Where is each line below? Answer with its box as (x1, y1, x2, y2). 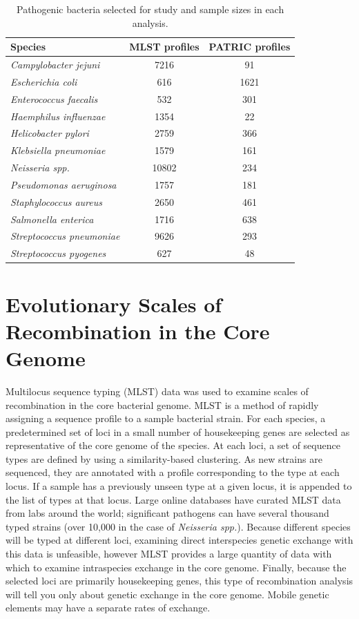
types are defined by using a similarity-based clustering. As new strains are (6, 451, 322, 466)
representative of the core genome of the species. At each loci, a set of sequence (6, 438, 340, 453)
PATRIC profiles (208, 39, 291, 54)
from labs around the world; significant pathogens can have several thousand (6, 506, 329, 520)
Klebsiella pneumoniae (10, 143, 106, 158)
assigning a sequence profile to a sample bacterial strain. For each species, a (6, 411, 326, 426)
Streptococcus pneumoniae (10, 229, 120, 243)
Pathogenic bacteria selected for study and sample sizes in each (17, 2, 284, 16)
